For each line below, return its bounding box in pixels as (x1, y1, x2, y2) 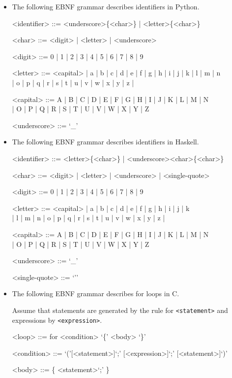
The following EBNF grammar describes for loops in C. (12, 288, 179, 299)
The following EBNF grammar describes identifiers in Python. (12, 1, 200, 11)
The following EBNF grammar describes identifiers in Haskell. (12, 137, 199, 147)
